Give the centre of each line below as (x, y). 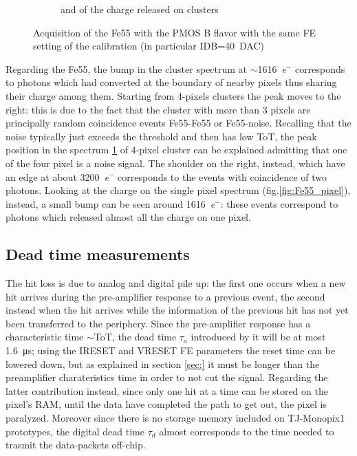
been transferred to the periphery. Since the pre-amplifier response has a (158, 323)
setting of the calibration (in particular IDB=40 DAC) (149, 46)
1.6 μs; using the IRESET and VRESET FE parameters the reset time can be (171, 350)
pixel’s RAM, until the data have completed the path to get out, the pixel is (166, 404)
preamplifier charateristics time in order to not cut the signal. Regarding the (167, 377)
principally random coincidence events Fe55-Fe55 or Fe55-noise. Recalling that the (178, 123)
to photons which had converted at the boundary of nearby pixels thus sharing (171, 82)
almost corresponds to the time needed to (247, 431)
